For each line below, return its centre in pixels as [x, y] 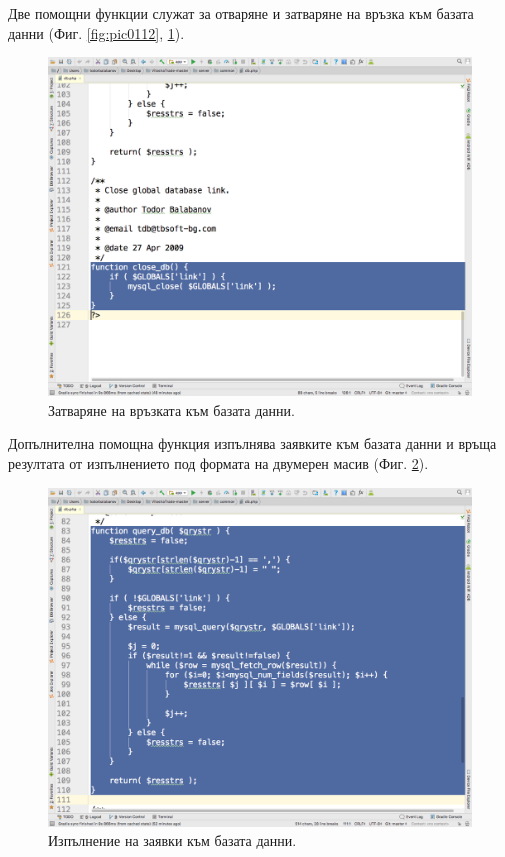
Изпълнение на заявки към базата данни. [172, 840]
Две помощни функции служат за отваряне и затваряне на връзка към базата [241, 13]
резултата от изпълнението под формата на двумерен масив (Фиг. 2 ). [218, 463]
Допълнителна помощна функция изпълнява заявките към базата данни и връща [252, 443]
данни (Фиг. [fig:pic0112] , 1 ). [96, 32]
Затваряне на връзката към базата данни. [171, 409]
